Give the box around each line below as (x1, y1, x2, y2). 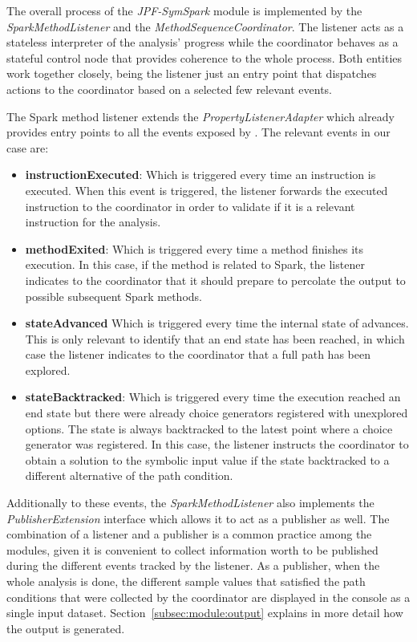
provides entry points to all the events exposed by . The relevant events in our (6, 124, 391, 140)
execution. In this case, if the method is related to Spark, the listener (25, 256, 365, 273)
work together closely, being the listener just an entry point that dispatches (6, 65, 377, 82)
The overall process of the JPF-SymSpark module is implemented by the (6, 2, 362, 18)
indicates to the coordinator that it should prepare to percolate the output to (25, 271, 406, 288)
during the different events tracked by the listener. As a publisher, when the (6, 557, 380, 574)
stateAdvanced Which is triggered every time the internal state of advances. (25, 315, 409, 331)
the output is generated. (6, 620, 125, 636)
